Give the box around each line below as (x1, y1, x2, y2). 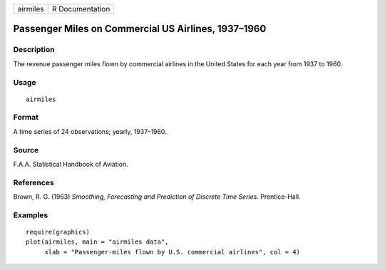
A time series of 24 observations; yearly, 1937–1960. (13, 127, 167, 135)
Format (13, 113, 39, 123)
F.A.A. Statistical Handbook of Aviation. (13, 160, 128, 168)
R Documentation (51, 4, 111, 14)
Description (13, 45, 55, 55)
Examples (13, 210, 48, 220)
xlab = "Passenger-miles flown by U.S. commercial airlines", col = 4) (44, 248, 301, 256)
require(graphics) (26, 228, 91, 237)
